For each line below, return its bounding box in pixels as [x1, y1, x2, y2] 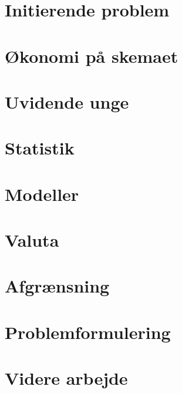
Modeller [5, 182, 79, 206]
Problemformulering [5, 320, 171, 344]
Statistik [5, 136, 75, 160]
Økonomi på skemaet [5, 43, 178, 68]
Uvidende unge [5, 89, 129, 113]
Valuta [5, 228, 59, 252]
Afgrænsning [5, 274, 110, 298]
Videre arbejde [5, 366, 128, 390]
